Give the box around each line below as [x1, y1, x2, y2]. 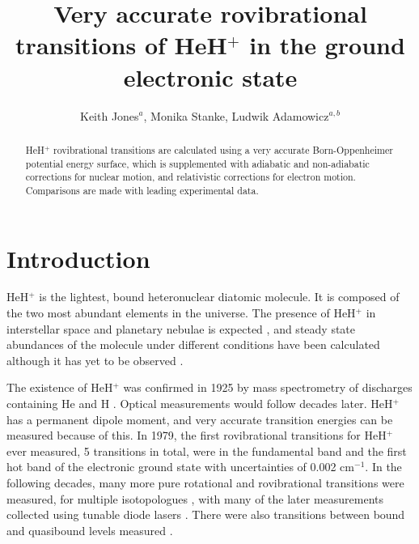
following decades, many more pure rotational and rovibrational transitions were [6, 474, 404, 491]
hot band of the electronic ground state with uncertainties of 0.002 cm [6, 458, 355, 475]
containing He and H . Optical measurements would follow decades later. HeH [6, 395, 393, 412]
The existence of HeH [6, 379, 113, 396]
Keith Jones [79, 107, 139, 124]
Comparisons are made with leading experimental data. [25, 183, 259, 197]
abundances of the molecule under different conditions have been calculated [6, 336, 380, 353]
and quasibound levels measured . [6, 521, 173, 538]
